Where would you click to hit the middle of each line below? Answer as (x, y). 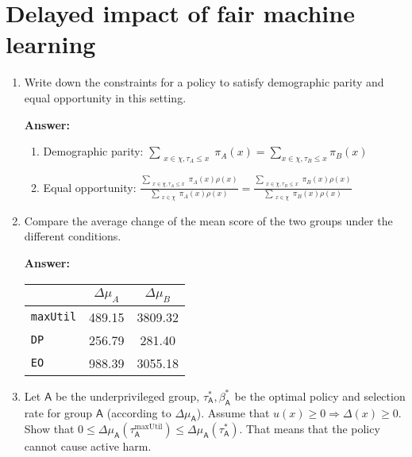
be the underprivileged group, (127, 396)
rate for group (58, 412)
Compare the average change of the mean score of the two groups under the (208, 220)
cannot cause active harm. (88, 446)
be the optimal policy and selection (320, 396)
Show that (49, 429)
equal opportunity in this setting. (105, 97)
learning (51, 44)
